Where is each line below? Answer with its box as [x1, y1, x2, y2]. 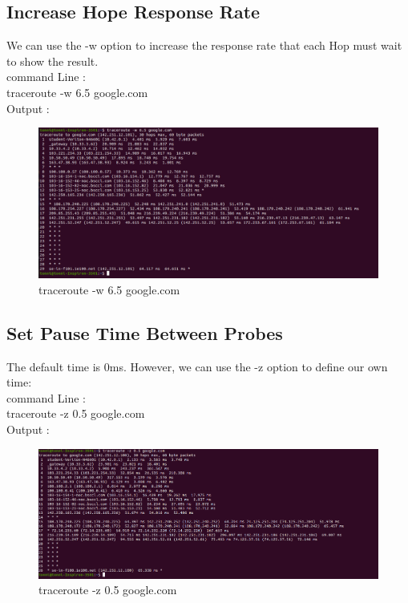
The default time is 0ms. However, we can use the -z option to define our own [6, 358, 388, 374]
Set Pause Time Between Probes [6, 320, 283, 345]
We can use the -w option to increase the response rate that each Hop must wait [6, 37, 402, 54]
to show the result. [6, 52, 99, 69]
